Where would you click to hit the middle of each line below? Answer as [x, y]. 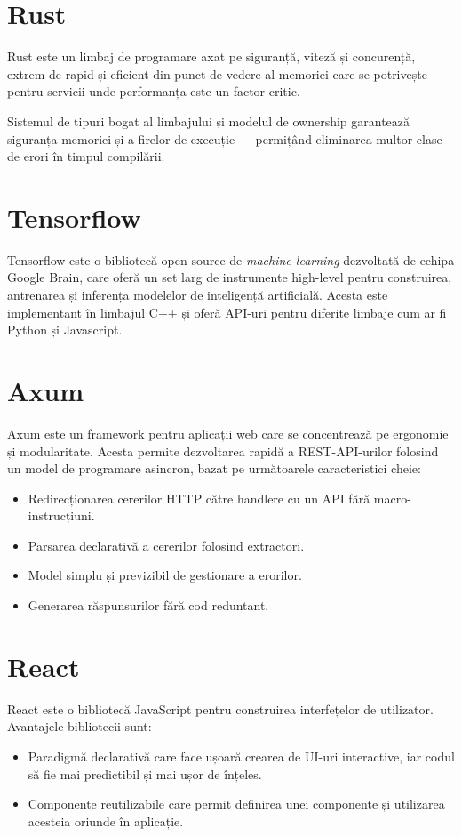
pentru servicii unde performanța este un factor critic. [154, 91]
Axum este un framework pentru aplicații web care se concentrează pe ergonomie [228, 433]
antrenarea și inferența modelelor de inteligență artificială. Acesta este [198, 294]
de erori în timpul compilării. [86, 156]
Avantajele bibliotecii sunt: [80, 726]
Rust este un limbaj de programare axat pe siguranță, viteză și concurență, [211, 56]
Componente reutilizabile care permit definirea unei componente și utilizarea [236, 804]
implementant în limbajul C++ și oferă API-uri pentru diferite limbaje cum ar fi [227, 312]
